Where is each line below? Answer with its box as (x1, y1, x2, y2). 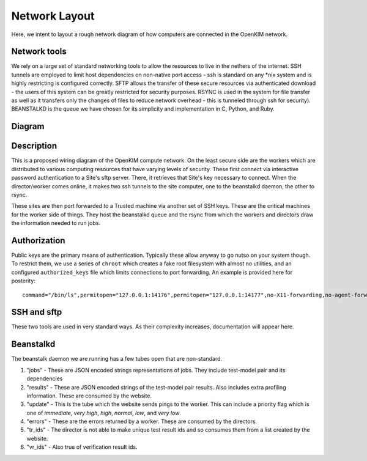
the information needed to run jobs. (11, 219, 101, 227)
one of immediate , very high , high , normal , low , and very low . (26, 409, 182, 416)
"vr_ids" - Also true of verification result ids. (26, 443, 138, 451)
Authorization (11, 235, 65, 246)
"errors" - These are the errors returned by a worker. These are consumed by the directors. (26, 418, 257, 425)
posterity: (11, 277, 36, 284)
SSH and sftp (11, 307, 62, 317)
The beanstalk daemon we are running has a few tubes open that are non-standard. (11, 355, 223, 363)
